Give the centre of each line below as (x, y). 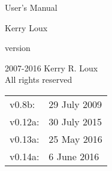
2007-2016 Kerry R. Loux (52, 67)
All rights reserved (39, 79)
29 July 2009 (75, 104)
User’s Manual (31, 7)
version (18, 48)
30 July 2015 (75, 121)
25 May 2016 (75, 139)
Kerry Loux (26, 27)
